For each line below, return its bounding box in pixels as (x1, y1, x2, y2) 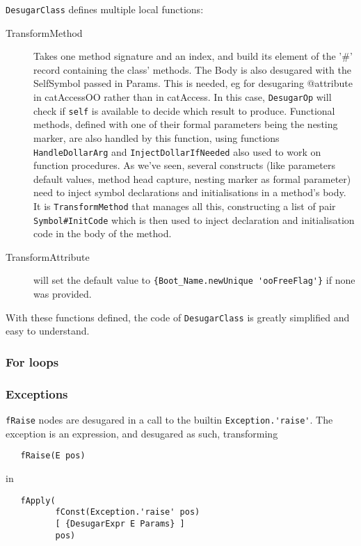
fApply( (20, 495, 56, 506)
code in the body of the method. (33, 226, 172, 241)
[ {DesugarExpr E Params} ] (55, 518, 185, 529)
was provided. (33, 287, 92, 301)
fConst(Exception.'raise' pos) (55, 507, 200, 517)
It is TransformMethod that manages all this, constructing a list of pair (33, 198, 336, 213)
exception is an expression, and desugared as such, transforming (6, 426, 278, 440)
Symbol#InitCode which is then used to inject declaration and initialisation (33, 212, 355, 227)
